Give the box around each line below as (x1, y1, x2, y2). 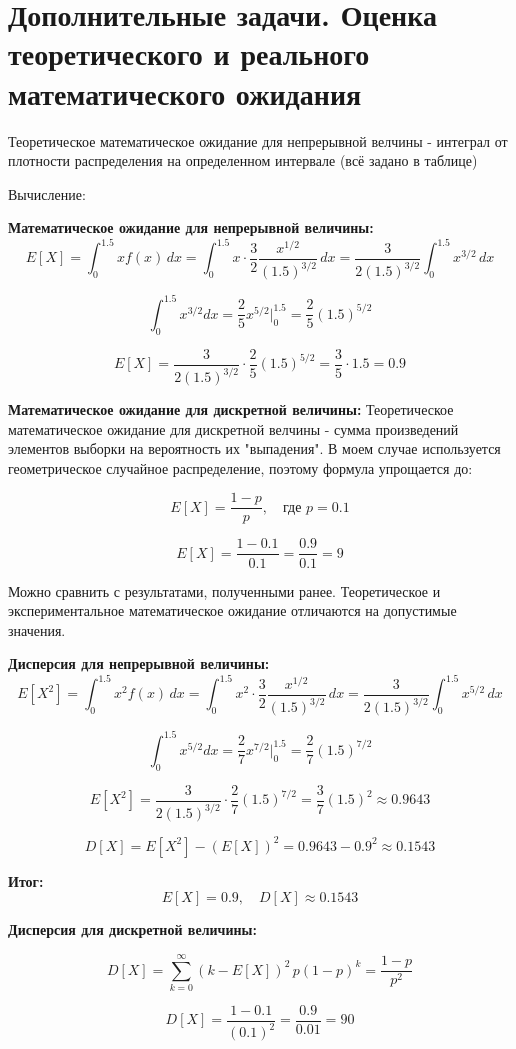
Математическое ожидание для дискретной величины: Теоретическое (8, 399, 454, 420)
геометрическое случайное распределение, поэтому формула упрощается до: (8, 457, 473, 478)
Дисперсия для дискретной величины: (8, 919, 257, 940)
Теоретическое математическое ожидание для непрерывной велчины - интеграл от (8, 130, 508, 151)
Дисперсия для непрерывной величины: (8, 653, 270, 674)
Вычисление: (8, 183, 86, 204)
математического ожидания (8, 72, 362, 113)
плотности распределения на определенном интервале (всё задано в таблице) (8, 150, 478, 171)
